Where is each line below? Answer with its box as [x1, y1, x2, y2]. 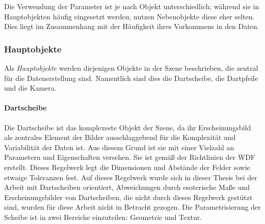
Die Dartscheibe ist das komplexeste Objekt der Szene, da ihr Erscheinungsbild [4, 122, 251, 132]
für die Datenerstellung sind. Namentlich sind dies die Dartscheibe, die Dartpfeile [4, 72, 258, 83]
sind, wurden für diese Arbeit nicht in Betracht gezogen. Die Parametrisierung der [4, 202, 261, 212]
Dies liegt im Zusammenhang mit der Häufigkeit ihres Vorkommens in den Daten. [4, 21, 259, 32]
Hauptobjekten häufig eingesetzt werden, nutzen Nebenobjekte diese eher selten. [4, 11, 255, 21]
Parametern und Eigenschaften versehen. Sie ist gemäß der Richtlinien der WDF [4, 152, 255, 162]
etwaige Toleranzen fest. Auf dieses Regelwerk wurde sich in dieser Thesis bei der [4, 172, 257, 182]
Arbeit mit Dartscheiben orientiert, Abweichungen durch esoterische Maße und [4, 182, 250, 192]
